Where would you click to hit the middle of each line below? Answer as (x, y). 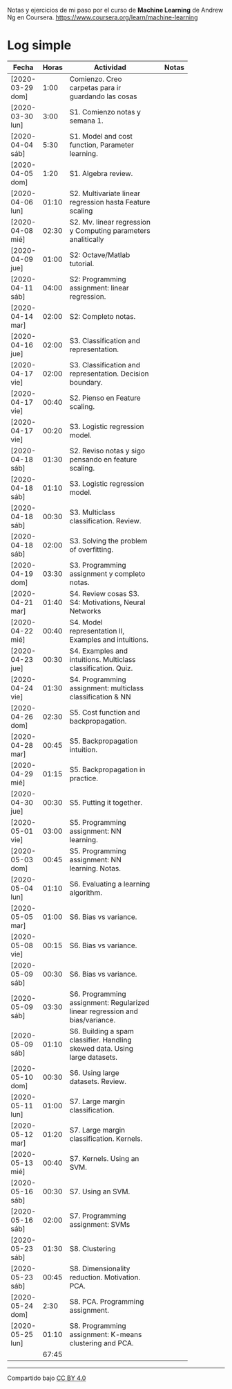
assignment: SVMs (100, 1224)
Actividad (110, 67)
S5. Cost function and (105, 712)
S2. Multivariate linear (105, 193)
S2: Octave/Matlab (100, 254)
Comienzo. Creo (96, 79)
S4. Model (86, 622)
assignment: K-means (106, 1334)
